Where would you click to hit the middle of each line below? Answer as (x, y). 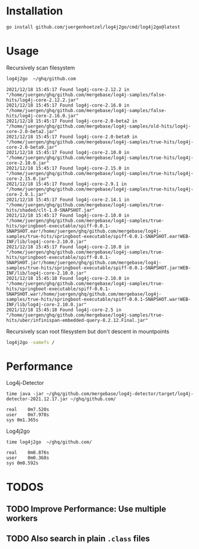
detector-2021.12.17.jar (37, 399)
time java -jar (25, 394)
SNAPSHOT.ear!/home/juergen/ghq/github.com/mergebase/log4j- (84, 231)
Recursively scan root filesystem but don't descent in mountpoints (88, 331)
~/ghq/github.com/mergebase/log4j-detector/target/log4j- (120, 394)
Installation (35, 11)
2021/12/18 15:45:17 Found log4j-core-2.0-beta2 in (72, 121)
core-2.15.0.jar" (28, 179)
